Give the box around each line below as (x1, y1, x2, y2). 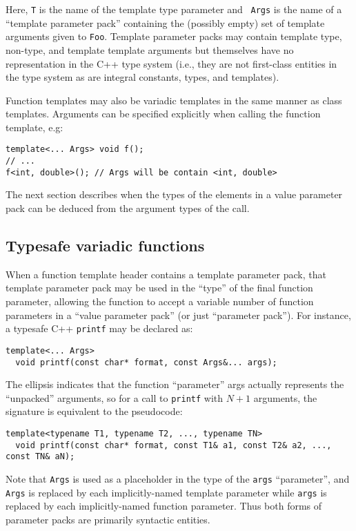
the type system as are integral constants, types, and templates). (6, 70, 279, 84)
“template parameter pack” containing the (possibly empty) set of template (6, 15, 325, 30)
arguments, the (253, 390, 317, 405)
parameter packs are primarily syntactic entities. (6, 512, 210, 526)
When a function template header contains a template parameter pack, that (6, 267, 326, 281)
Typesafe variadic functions (6, 235, 205, 256)
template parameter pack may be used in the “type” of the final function (6, 280, 313, 295)
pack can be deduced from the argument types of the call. (6, 201, 250, 215)
